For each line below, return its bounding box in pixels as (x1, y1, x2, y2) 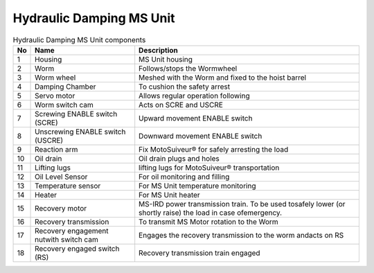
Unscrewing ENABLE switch (35, 127, 126, 136)
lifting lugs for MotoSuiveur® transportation (139, 163, 280, 173)
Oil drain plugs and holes (139, 153, 220, 163)
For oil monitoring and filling (139, 172, 230, 182)
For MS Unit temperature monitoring (139, 181, 256, 191)
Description (139, 45, 178, 55)
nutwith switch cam (35, 234, 98, 244)
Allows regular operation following (139, 91, 250, 100)
